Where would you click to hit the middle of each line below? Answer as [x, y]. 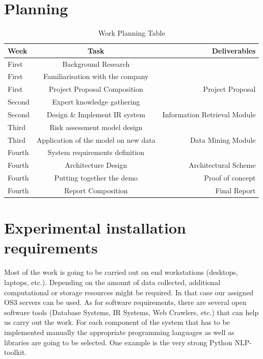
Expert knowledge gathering [96, 102]
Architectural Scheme [222, 165]
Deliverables [234, 50]
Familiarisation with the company [96, 76]
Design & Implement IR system [96, 114]
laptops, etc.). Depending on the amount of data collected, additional [112, 282]
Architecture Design [96, 165]
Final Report [235, 190]
